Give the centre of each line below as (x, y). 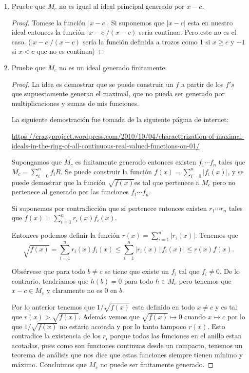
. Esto (216, 326)
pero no (224, 182)
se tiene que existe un (137, 271)
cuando (195, 316)
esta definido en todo (163, 306)
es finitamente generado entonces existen (136, 162)
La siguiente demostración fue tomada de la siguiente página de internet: (120, 119)
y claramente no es (74, 290)
